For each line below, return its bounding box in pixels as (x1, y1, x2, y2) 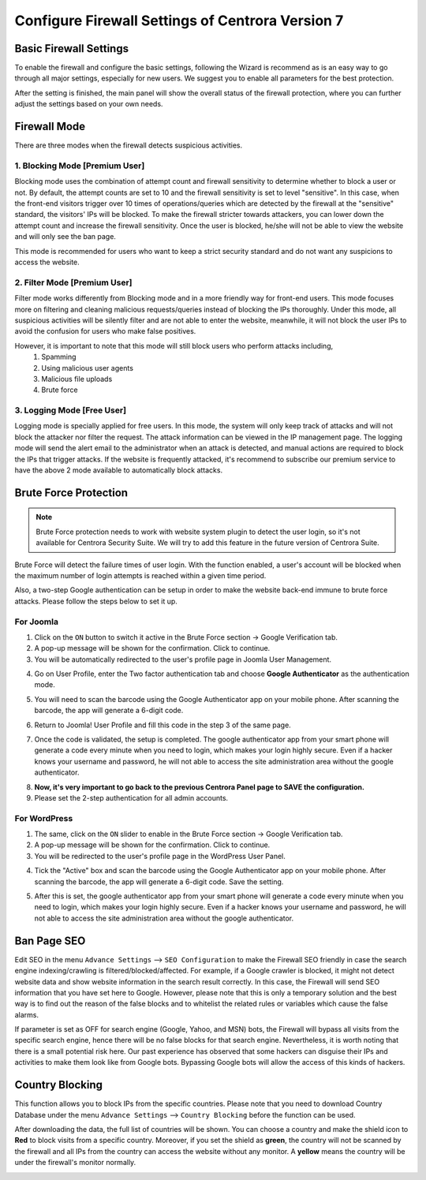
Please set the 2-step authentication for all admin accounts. (34, 793, 229, 802)
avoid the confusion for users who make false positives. (14, 327, 196, 336)
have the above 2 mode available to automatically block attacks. (14, 465, 223, 475)
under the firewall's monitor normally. (14, 1158, 136, 1167)
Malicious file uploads (41, 374, 113, 383)
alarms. (14, 1010, 39, 1019)
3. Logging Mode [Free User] (14, 405, 126, 416)
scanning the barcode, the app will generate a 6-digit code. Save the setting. (34, 876, 284, 887)
